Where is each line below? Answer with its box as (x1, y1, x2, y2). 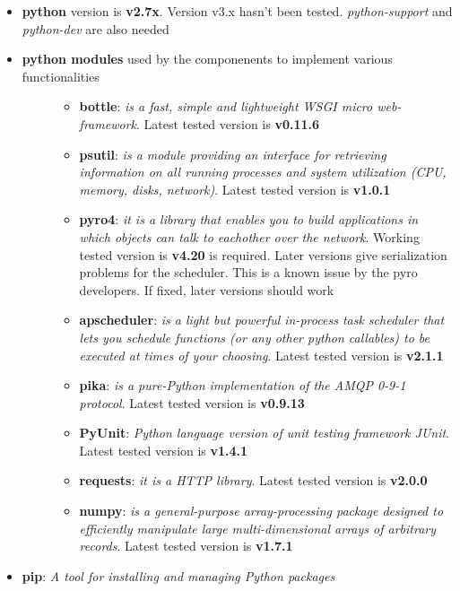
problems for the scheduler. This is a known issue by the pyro (79, 263, 418, 282)
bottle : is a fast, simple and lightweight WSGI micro (79, 97, 373, 116)
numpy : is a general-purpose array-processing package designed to (79, 501, 444, 520)
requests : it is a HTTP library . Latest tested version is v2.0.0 (79, 471, 428, 490)
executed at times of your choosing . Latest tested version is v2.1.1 (79, 345, 444, 364)
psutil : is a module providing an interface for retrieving (79, 144, 386, 163)
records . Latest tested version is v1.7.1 (79, 536, 293, 555)
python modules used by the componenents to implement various (22, 49, 393, 68)
